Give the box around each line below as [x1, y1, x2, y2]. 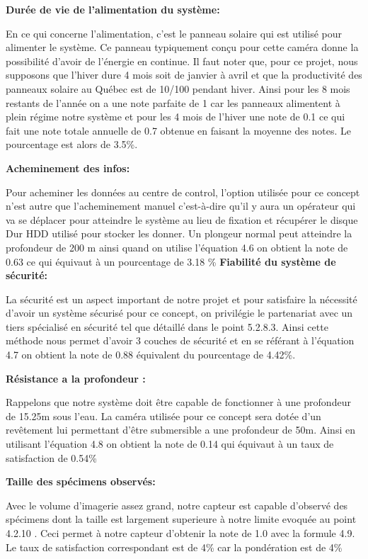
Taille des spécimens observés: [6, 474, 156, 489]
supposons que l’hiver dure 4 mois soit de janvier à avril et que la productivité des [6, 67, 362, 82]
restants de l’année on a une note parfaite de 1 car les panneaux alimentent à [6, 95, 340, 110]
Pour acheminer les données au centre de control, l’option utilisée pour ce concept [6, 184, 360, 199]
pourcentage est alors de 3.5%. [6, 137, 138, 152]
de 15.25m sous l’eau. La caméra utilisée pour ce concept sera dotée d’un [6, 408, 321, 423]
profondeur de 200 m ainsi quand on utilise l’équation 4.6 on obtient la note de [6, 239, 348, 254]
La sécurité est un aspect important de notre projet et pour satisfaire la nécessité [6, 291, 357, 306]
